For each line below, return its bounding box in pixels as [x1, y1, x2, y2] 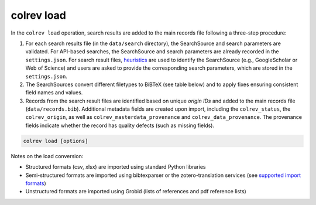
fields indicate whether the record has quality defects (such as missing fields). [25, 122, 215, 129]
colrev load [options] [23, 138, 88, 144]
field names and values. [25, 89, 83, 96]
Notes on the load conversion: [11, 152, 84, 159]
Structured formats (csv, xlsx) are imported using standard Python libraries [25, 163, 206, 170]
